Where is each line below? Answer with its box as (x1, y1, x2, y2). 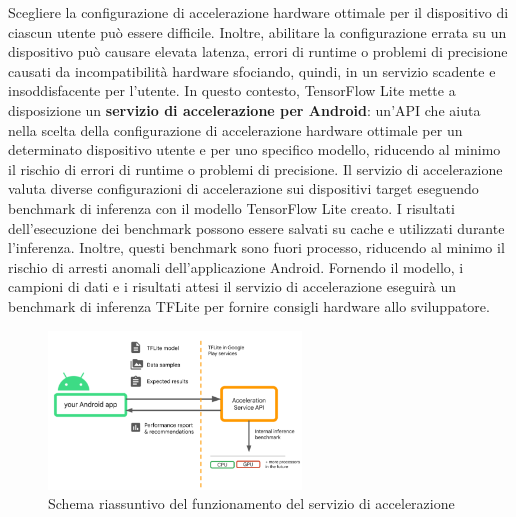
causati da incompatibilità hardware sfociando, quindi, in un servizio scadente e (8, 60, 496, 81)
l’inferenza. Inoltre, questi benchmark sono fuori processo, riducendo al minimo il (8, 237, 505, 258)
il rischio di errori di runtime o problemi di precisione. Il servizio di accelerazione (8, 158, 503, 179)
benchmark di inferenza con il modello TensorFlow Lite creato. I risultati (8, 197, 455, 218)
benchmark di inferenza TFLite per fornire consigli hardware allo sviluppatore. (8, 295, 490, 316)
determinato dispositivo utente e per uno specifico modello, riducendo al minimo (8, 139, 501, 160)
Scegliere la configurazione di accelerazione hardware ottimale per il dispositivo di (8, 2, 509, 22)
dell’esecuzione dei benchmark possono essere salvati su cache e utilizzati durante (8, 217, 505, 238)
